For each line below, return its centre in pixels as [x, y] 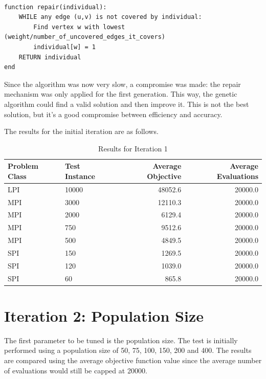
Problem [23, 166]
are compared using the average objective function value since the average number [133, 360]
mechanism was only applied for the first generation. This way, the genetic [121, 94]
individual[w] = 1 [64, 47]
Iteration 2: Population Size [104, 315]
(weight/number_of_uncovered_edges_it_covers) [85, 37]
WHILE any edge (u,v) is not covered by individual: [110, 17]
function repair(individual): [56, 7]
